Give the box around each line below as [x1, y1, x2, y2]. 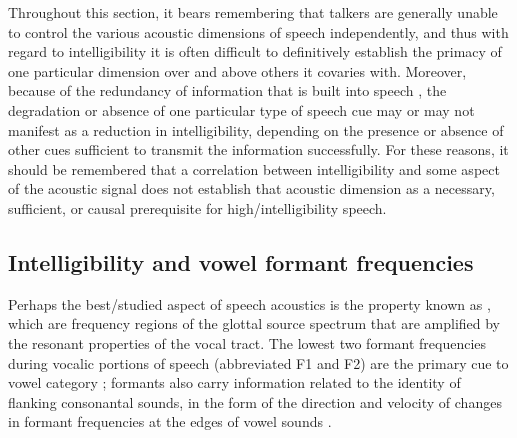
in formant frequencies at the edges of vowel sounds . [8, 411, 332, 432]
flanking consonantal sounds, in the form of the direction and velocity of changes [8, 391, 502, 412]
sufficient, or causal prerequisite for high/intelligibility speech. [8, 197, 387, 218]
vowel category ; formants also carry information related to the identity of [8, 372, 461, 393]
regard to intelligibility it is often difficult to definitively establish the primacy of [8, 41, 502, 62]
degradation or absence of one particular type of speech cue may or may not [8, 99, 475, 120]
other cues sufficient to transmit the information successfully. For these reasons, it [8, 139, 509, 160]
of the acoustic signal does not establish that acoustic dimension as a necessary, [8, 178, 495, 199]
